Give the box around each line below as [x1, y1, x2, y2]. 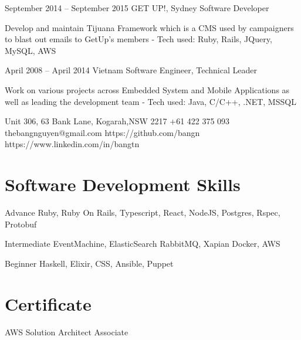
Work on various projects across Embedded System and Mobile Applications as [5, 83, 290, 96]
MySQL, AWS [5, 44, 56, 56]
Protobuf [5, 217, 37, 230]
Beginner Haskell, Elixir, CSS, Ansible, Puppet [5, 257, 174, 269]
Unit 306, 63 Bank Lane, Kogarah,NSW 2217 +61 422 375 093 [5, 115, 230, 127]
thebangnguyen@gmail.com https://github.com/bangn [5, 126, 200, 138]
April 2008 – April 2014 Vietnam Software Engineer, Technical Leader [5, 64, 257, 76]
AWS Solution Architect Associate [5, 325, 128, 338]
